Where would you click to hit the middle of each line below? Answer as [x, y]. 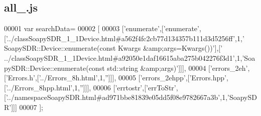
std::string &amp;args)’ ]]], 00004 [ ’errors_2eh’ [177, 68]
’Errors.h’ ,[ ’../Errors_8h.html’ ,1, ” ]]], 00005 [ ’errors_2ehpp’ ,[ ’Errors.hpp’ [116, 78]
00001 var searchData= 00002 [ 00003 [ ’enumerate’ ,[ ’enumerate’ [102, 28]
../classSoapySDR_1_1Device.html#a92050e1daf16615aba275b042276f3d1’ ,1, [123, 57]
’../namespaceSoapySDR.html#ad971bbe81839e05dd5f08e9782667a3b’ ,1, [117, 97]
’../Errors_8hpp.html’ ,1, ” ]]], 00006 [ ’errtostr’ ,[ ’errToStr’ [91, 87]
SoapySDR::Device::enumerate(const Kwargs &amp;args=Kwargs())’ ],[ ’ [113, 48]
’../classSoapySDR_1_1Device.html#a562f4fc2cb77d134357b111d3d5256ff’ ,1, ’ [125, 38]
